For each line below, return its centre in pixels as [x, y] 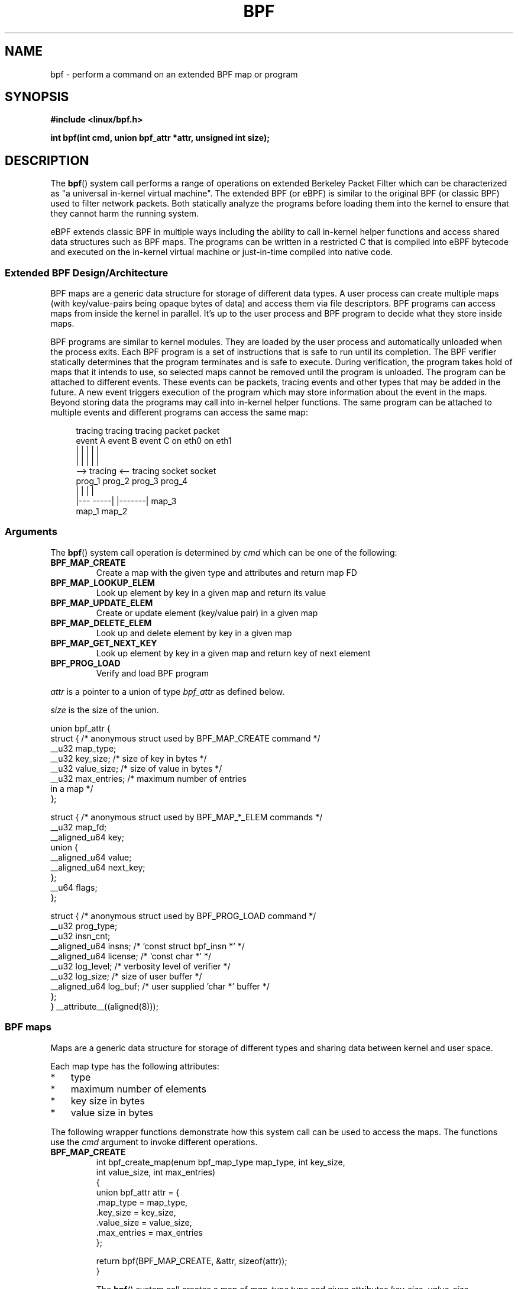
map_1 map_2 [102, 511]
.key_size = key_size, [136, 1212]
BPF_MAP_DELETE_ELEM [101, 623]
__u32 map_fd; [79, 827]
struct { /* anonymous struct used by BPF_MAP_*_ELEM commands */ [187, 817]
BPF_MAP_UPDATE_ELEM [102, 602]
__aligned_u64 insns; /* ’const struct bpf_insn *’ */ [148, 946]
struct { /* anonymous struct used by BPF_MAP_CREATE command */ [185, 738]
